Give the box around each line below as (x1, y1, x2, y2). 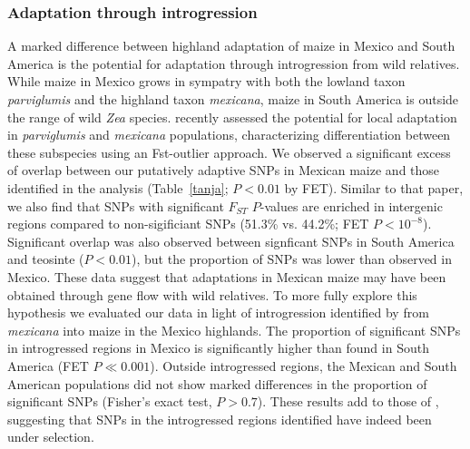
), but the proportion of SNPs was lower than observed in (132, 249, 452, 268)
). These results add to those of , (257, 392, 439, 411)
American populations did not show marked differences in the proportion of (7, 374, 427, 393)
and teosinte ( (7, 249, 84, 268)
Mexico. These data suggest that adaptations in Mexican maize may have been (7, 267, 446, 286)
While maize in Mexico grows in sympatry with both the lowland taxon (7, 72, 406, 91)
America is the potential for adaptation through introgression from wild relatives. (7, 54, 460, 73)
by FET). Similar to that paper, (284, 178, 464, 197)
